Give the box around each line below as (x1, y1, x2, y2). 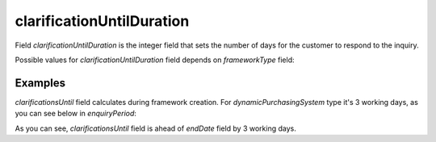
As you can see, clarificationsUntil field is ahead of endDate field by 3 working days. (15, 123, 296, 133)
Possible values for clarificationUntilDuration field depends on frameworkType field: (15, 55, 295, 65)
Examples (15, 76, 66, 90)
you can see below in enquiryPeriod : (15, 109, 137, 119)
